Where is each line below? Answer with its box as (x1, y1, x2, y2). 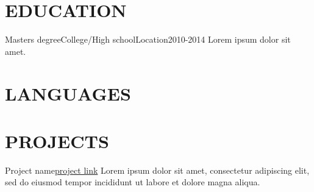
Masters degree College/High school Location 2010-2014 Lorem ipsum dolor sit (5, 33, 291, 46)
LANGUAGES (5, 80, 131, 105)
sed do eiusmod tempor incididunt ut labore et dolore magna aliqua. (5, 176, 260, 188)
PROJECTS (5, 128, 109, 153)
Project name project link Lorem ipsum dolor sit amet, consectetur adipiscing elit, (5, 163, 310, 176)
